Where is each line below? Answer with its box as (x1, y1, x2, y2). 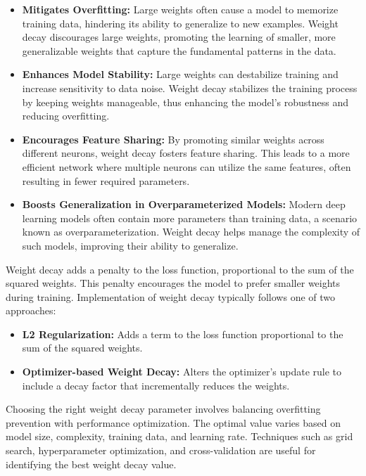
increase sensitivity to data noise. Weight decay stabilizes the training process (22, 80, 358, 95)
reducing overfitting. (22, 108, 110, 123)
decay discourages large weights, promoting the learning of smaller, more (22, 30, 336, 44)
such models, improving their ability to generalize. (22, 238, 239, 252)
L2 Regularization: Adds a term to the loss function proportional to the (22, 326, 343, 341)
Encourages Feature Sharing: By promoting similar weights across (22, 131, 324, 146)
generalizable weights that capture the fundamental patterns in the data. (22, 43, 336, 58)
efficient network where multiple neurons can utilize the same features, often (22, 159, 351, 174)
